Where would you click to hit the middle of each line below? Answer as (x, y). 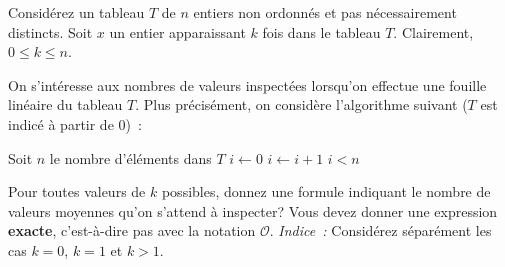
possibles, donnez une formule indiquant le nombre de (326, 191)
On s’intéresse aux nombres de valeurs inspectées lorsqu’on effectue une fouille (247, 84)
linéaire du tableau (65, 104)
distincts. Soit (50, 31)
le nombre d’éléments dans (130, 157)
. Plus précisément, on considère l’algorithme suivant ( (301, 104)
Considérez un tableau (76, 12)
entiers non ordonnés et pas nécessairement (325, 12)
